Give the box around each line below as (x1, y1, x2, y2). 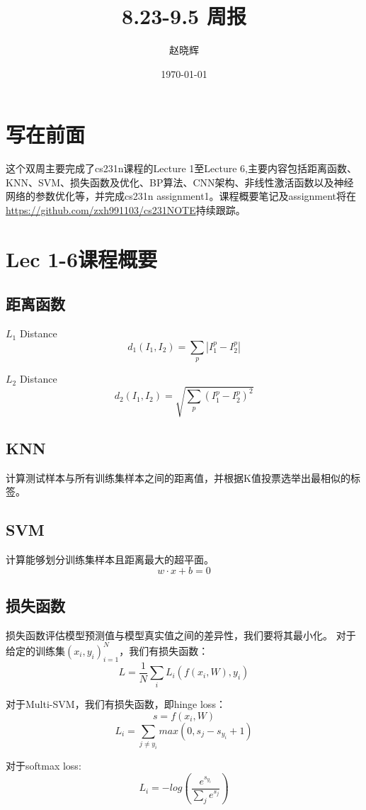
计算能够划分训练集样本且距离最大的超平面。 (6, 551, 214, 566)
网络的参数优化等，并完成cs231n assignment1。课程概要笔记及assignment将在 (6, 189, 357, 203)
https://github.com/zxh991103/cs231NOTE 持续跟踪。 (6, 203, 246, 218)
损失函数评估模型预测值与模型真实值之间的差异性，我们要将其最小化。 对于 (6, 627, 356, 642)
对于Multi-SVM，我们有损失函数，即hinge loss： (6, 697, 226, 711)
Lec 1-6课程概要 (6, 244, 158, 273)
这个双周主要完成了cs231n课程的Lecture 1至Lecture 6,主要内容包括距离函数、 (6, 161, 357, 176)
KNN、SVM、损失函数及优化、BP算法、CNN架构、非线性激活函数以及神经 (6, 174, 354, 189)
